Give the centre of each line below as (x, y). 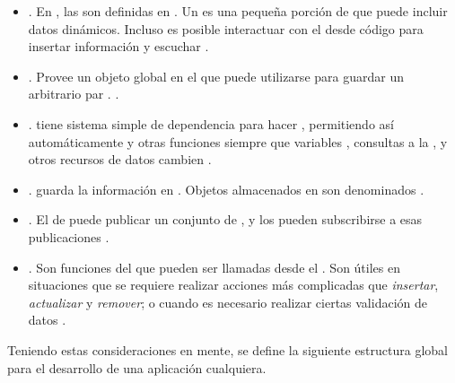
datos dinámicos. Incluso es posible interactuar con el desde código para (226, 28)
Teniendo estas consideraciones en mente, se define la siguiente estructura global (227, 349)
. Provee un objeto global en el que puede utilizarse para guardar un (216, 76)
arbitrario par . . (74, 94)
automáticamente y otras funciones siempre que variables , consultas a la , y (238, 141)
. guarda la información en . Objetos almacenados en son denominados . (226, 189)
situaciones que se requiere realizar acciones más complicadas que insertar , (233, 285)
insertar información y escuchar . (118, 46)
